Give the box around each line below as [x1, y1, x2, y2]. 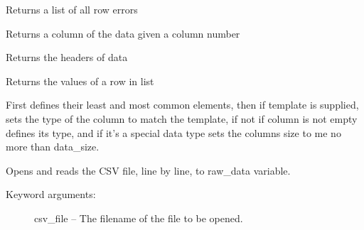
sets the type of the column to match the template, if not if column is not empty [6, 111, 358, 126]
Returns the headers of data [6, 50, 128, 65]
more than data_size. [6, 139, 100, 154]
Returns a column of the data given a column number [6, 26, 240, 40]
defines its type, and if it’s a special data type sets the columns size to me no [6, 125, 341, 140]
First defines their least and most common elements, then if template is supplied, [6, 97, 359, 112]
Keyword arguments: [6, 187, 96, 202]
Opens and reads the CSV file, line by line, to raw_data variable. [6, 163, 291, 177]
